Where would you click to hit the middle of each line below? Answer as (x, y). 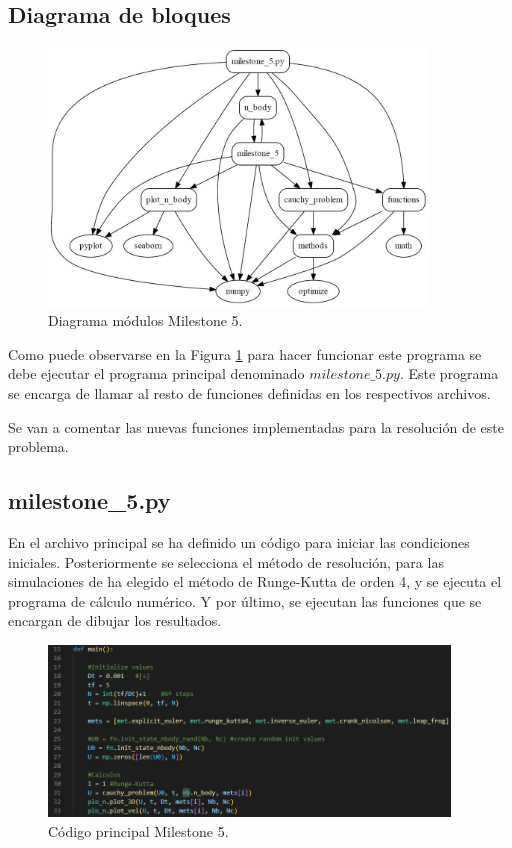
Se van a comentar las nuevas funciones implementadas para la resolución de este (256, 426)
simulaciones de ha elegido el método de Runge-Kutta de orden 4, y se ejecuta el (255, 581)
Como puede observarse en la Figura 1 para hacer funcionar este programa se (245, 353)
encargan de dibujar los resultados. (115, 620)
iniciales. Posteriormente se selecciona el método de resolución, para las (226, 561)
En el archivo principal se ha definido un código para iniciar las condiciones (239, 541)
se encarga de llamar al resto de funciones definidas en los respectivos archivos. (249, 392)
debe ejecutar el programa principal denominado (156, 373)
